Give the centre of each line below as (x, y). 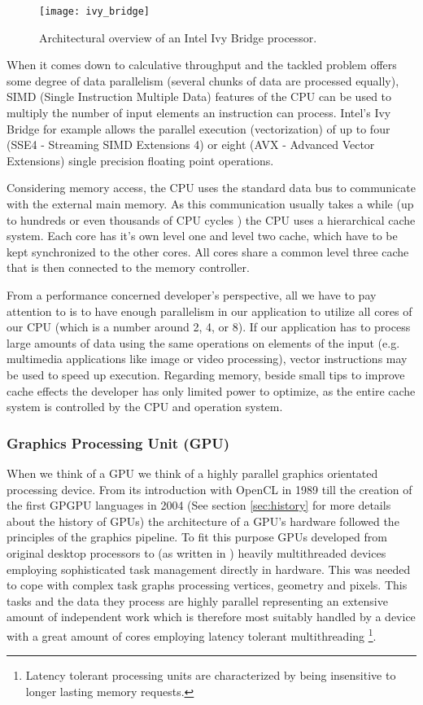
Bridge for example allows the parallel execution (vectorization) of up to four (198, 128)
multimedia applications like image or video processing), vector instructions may (207, 359)
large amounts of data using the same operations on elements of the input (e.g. (203, 342)
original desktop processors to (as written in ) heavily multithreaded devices (196, 552)
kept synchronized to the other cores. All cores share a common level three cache (208, 251)
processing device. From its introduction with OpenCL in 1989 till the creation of (209, 489)
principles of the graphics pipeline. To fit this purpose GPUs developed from (197, 537)
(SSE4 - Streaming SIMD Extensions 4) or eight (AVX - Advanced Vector (191, 145)
